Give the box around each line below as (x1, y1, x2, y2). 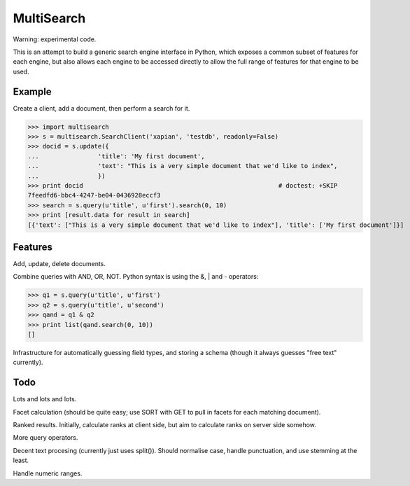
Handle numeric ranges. (13, 469, 83, 478)
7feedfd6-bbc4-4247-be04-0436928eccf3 (27, 191, 161, 200)
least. (13, 456, 29, 465)
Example (13, 85, 52, 97)
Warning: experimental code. (13, 35, 97, 43)
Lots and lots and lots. (13, 395, 77, 403)
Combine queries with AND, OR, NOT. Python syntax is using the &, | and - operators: (13, 272, 259, 281)
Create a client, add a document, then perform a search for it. (13, 104, 190, 112)
